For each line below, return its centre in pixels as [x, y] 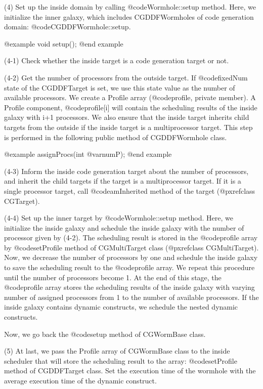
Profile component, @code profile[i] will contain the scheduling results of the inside [131, 107]
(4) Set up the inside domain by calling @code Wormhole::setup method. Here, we [130, 7]
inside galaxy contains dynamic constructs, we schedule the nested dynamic [121, 307]
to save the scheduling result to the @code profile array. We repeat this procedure [129, 267]
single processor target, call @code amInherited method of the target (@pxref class [130, 190]
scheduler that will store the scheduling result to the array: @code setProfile [121, 360]
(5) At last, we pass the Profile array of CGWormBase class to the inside [117, 351]
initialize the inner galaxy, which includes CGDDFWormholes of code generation [129, 16]
